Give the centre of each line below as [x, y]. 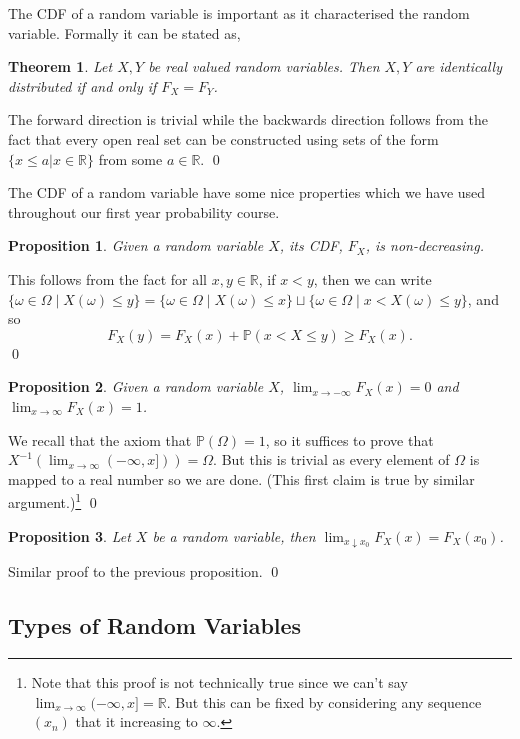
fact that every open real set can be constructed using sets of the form [223, 138]
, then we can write [372, 278]
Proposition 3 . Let [69, 535]
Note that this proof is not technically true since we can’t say [219, 682]
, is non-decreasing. [424, 245]
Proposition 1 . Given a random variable [136, 245]
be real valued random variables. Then [264, 66]
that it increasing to [136, 721]
